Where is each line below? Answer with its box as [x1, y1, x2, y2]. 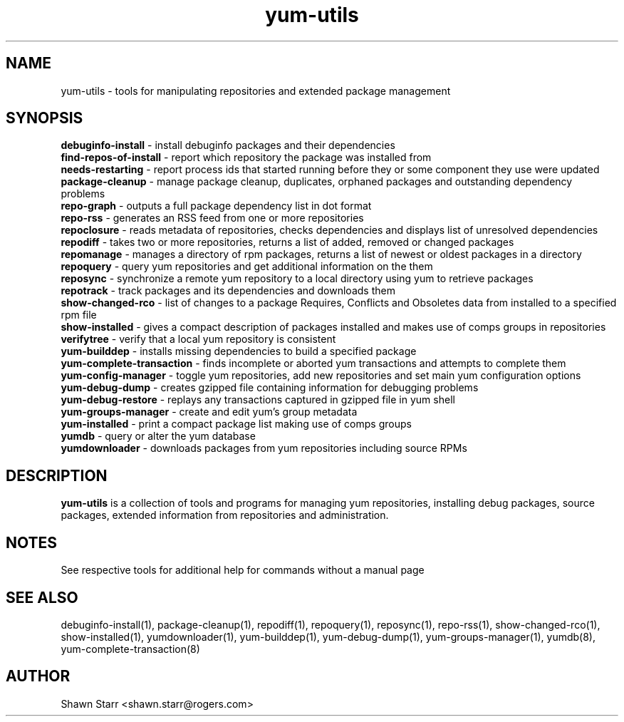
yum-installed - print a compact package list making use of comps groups [61, 418, 412, 430]
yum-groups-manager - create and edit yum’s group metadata [61, 406, 358, 418]
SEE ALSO [6, 588, 78, 607]
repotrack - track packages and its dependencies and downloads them [61, 284, 395, 297]
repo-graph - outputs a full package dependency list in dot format [61, 200, 372, 212]
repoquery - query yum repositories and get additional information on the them [61, 260, 433, 273]
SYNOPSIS [6, 109, 83, 128]
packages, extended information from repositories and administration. [61, 509, 389, 522]
